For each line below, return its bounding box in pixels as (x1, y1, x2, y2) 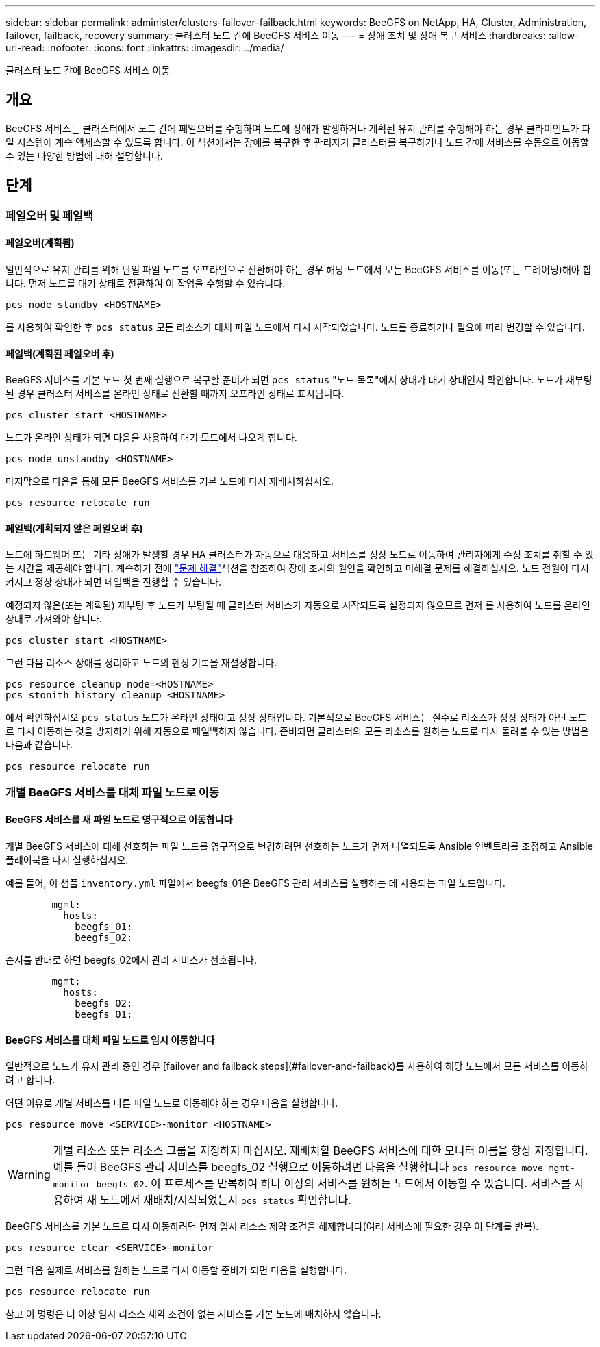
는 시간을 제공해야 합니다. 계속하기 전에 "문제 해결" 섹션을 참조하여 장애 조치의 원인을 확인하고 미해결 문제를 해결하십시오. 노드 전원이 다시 (5, 562, 589, 575)
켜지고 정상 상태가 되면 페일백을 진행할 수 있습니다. (5, 576, 221, 588)
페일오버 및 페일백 (5, 208, 94, 223)
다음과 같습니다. (5, 739, 73, 751)
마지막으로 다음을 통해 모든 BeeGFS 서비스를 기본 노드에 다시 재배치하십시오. (5, 475, 334, 488)
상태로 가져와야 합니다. (5, 613, 102, 625)
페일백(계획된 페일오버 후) (5, 347, 114, 360)
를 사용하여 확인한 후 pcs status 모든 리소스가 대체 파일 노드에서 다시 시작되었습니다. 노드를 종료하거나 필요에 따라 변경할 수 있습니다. (5, 320, 585, 333)
